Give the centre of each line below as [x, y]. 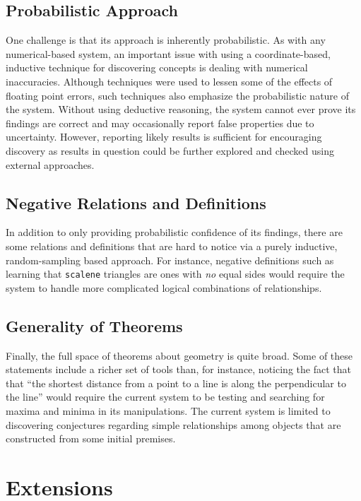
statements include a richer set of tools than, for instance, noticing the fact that [178, 369]
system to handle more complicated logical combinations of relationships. [164, 287]
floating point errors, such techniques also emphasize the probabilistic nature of [178, 95]
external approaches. [50, 164]
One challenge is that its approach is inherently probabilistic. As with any [166, 40]
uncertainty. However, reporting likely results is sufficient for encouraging [164, 137]
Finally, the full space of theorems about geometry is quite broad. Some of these [179, 355]
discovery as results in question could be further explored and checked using [170, 150]
